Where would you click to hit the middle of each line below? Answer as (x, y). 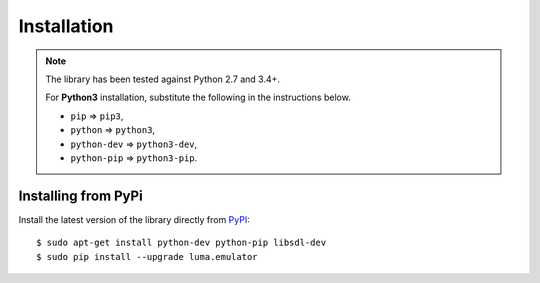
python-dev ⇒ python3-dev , (134, 144)
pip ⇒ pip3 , (97, 116)
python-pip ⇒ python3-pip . (134, 157)
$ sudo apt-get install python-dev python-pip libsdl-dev (181, 243)
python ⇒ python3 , (112, 130)
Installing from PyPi (81, 195)
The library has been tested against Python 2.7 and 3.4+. (162, 79)
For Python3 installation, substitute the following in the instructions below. (198, 97)
